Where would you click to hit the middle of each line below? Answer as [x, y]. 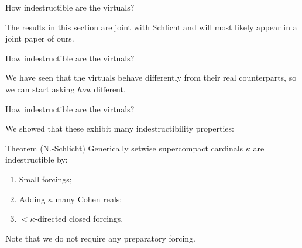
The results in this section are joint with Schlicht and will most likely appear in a [151, 27]
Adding [32, 199]
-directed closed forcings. [79, 218]
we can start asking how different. [66, 89]
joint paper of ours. [40, 38]
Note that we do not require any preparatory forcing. [100, 238]
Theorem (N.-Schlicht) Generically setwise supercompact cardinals [124, 148]
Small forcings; [45, 179]
